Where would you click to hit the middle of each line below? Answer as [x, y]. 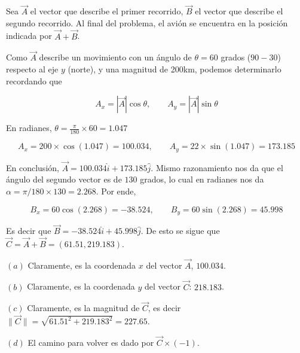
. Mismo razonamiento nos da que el [217, 167]
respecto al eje [32, 69]
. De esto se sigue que [180, 231]
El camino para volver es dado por [91, 343]
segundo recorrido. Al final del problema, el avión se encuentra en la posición [147, 22]
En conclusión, [33, 167]
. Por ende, [116, 191]
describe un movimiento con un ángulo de [115, 57]
